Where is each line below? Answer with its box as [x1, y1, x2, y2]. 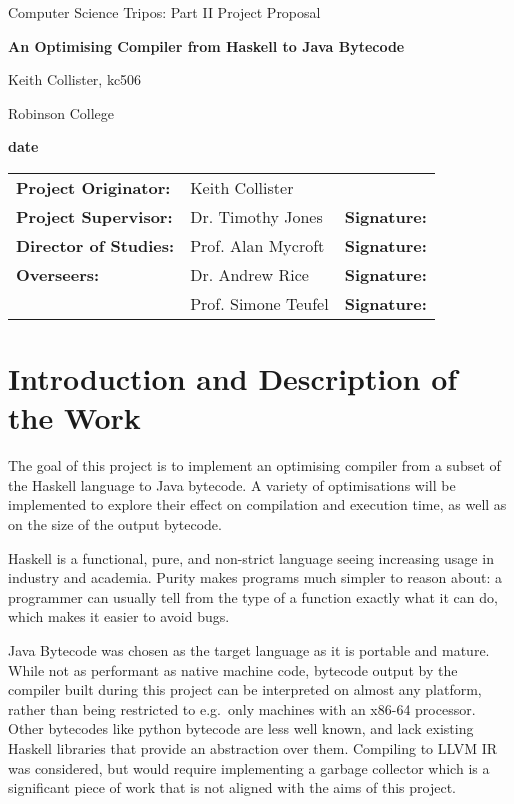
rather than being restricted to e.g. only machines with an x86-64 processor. [8, 698, 476, 719]
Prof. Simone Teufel [190, 291, 329, 315]
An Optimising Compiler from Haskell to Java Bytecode [8, 35, 405, 56]
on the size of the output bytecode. [8, 514, 222, 535]
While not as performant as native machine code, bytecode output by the [8, 659, 458, 680]
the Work [8, 397, 141, 438]
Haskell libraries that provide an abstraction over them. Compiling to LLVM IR [8, 738, 498, 758]
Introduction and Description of [8, 358, 458, 399]
